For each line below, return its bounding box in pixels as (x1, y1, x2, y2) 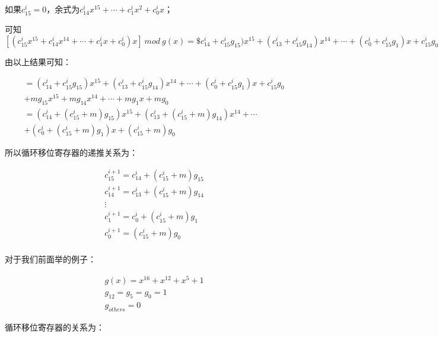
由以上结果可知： (5, 55, 71, 68)
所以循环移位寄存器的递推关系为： (5, 146, 138, 159)
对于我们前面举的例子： (5, 253, 96, 265)
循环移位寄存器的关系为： (5, 320, 104, 333)
